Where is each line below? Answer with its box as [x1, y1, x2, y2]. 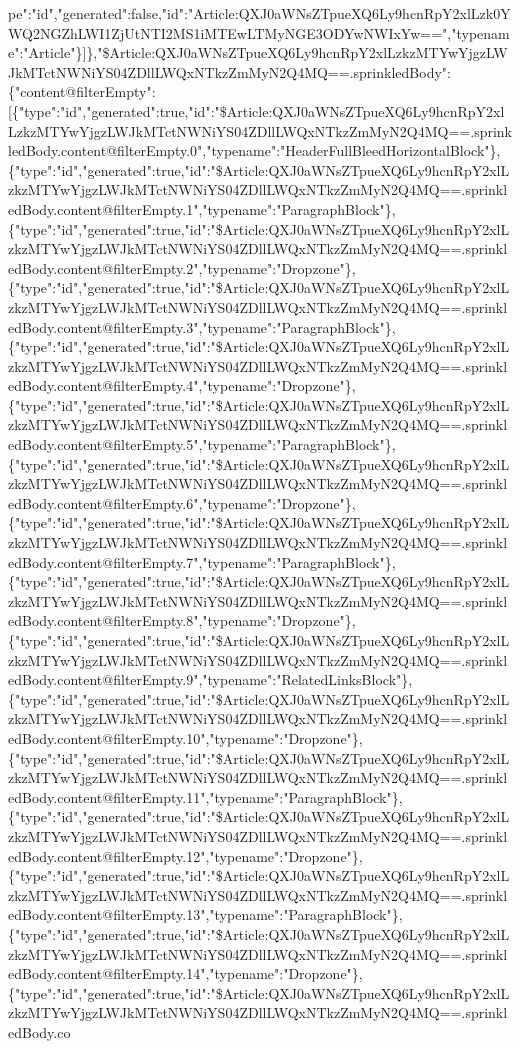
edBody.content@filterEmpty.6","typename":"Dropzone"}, [8, 492, 356, 513]
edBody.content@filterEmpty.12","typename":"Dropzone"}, [8, 845, 363, 866]
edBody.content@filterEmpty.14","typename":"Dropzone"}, [8, 963, 363, 984]
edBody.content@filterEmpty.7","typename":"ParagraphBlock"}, [8, 551, 396, 572]
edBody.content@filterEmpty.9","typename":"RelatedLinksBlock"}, [8, 669, 413, 690]
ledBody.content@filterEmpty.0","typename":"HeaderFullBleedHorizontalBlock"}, [8, 140, 501, 161]
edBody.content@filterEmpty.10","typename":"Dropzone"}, [8, 727, 363, 748]
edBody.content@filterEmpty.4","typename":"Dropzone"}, [8, 375, 356, 396]
